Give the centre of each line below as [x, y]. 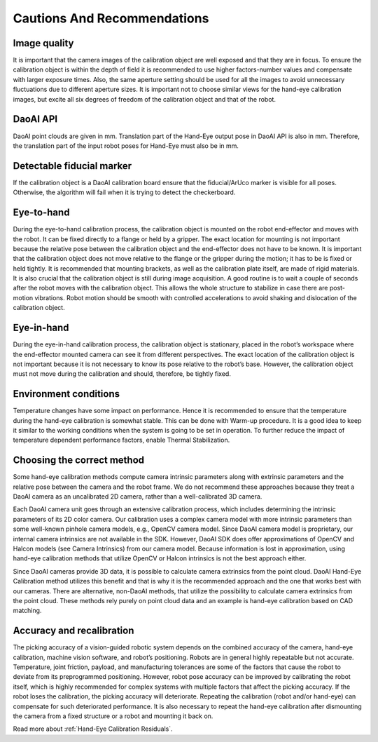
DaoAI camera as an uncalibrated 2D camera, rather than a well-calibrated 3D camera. [138, 497]
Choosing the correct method [79, 460]
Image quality [43, 43]
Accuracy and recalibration [73, 631]
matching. [27, 611]
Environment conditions [66, 394]
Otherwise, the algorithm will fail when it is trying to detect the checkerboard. [124, 192]
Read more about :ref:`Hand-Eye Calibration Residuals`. [93, 729]
